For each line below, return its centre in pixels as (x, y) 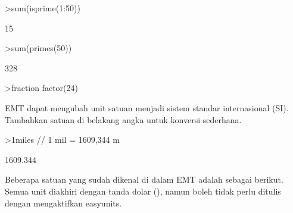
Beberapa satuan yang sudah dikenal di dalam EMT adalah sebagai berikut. (144, 179)
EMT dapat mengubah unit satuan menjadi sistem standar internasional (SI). (147, 107)
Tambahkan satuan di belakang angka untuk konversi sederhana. (123, 119)
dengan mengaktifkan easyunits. (63, 203)
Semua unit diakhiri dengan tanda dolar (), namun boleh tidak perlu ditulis (143, 191)
